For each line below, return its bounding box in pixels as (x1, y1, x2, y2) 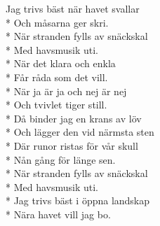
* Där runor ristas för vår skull (6, 138, 138, 153)
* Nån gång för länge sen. (6, 152, 116, 167)
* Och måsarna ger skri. (6, 15, 109, 29)
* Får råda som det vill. (6, 69, 108, 84)
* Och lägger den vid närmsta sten (6, 125, 154, 139)
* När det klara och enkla (6, 56, 116, 71)
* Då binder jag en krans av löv (6, 111, 142, 125)
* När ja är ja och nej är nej (6, 83, 127, 98)
